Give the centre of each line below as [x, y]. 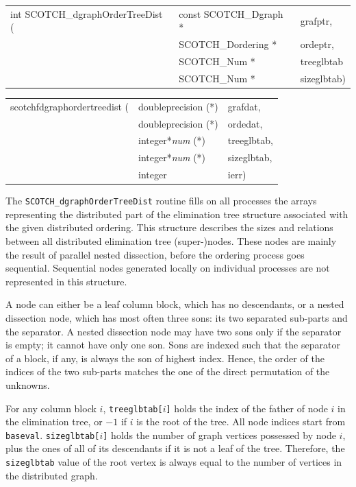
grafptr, [316, 20]
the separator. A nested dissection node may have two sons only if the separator [174, 331]
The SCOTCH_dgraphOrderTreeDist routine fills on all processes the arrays [161, 201]
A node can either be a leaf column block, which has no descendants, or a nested [175, 304]
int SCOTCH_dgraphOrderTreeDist [87, 13]
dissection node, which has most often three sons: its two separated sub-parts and [177, 318]
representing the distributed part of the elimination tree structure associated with [177, 214]
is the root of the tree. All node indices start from [241, 421]
